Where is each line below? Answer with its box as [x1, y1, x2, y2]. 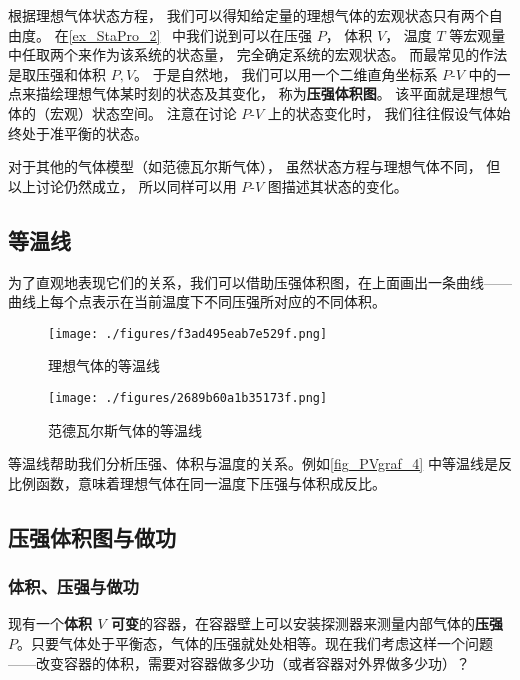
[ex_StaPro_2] [68, 24, 161, 45]
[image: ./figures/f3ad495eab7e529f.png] [48, 326, 328, 341]
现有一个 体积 [8, 613, 92, 634]
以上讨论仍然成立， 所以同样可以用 [8, 175, 237, 196]
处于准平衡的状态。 [21, 122, 148, 143]
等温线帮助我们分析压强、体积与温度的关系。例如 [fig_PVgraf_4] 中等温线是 [8, 453, 498, 474]
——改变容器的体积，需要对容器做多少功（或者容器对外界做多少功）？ [8, 652, 470, 673]
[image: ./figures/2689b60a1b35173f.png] [48, 390, 328, 405]
